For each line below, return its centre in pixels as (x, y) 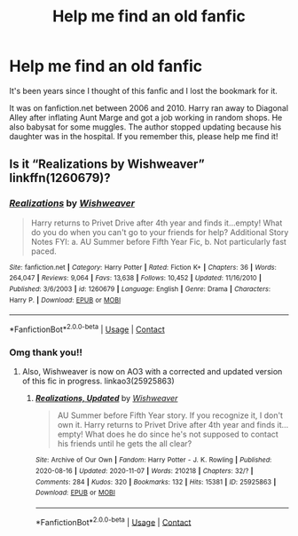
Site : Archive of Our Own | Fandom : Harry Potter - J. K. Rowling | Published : (153, 460)
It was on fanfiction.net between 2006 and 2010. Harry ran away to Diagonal (149, 107)
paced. (44, 251)
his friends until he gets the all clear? (125, 444)
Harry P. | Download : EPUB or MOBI (65, 300)
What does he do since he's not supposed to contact (182, 434)
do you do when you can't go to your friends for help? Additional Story (160, 232)
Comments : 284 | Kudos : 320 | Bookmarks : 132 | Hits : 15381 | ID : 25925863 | (156, 482)
